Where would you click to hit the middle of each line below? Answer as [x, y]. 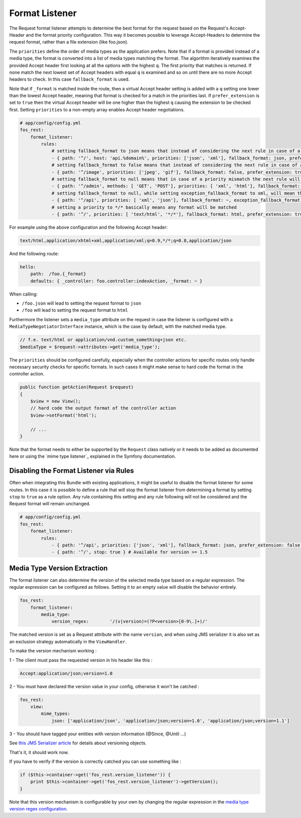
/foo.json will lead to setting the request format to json [82, 303]
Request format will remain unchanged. [50, 504]
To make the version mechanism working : [53, 651]
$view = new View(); [56, 401]
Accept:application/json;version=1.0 [66, 673]
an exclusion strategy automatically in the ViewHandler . [68, 641]
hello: [28, 267]
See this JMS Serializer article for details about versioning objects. [78, 743]
